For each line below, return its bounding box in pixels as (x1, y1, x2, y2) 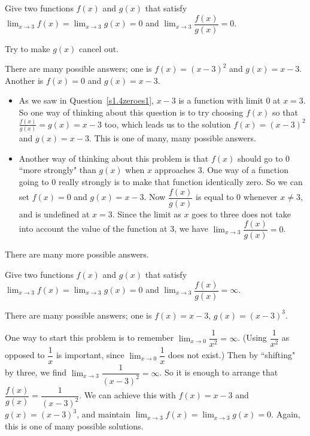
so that (272, 106, 298, 119)
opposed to (5, 349, 45, 361)
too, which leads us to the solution (104, 117, 231, 130)
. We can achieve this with (79, 389, 176, 401)
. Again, (271, 408, 300, 420)
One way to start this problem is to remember (5, 331, 174, 344)
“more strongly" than (19, 163, 96, 176)
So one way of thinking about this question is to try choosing (19, 106, 244, 119)
